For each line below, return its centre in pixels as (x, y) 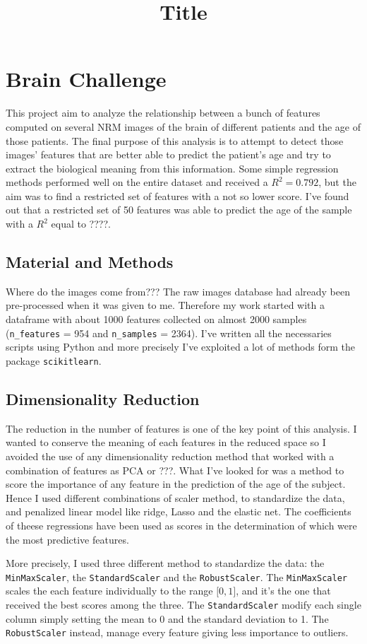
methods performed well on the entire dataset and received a (137, 182)
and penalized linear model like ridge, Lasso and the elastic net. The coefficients (179, 511)
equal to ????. (81, 224)
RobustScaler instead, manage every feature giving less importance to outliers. (177, 632)
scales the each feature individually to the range (109, 591)
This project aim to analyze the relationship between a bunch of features (163, 113)
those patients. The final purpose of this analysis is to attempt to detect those (175, 140)
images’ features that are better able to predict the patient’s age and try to (168, 154)
